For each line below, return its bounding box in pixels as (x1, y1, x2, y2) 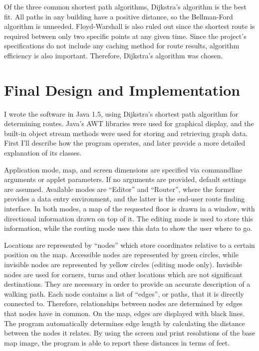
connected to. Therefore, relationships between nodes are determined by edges (4, 298, 243, 309)
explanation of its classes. (4, 148, 82, 158)
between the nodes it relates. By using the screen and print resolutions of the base (4, 328, 256, 338)
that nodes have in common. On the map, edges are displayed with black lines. (4, 308, 245, 318)
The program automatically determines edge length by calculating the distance (4, 318, 245, 328)
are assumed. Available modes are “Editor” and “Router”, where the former (4, 183, 235, 194)
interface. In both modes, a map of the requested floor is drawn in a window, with (4, 203, 255, 214)
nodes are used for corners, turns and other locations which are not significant (4, 269, 243, 279)
